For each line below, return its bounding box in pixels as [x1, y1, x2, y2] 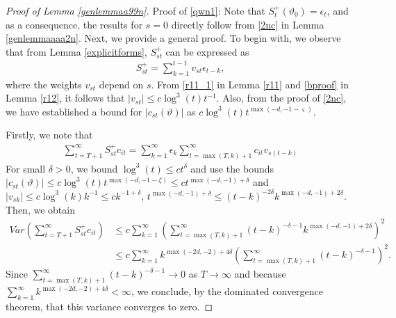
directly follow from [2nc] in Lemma [171, 17, 324, 31]
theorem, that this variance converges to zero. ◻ [6, 299, 213, 313]
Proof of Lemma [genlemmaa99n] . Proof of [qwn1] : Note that [6, 3, 265, 17]
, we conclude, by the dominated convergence [131, 284, 324, 299]
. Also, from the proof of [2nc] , [216, 90, 347, 105]
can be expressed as [165, 44, 249, 58]
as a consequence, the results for [6, 17, 143, 31]
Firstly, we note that [6, 127, 93, 142]
